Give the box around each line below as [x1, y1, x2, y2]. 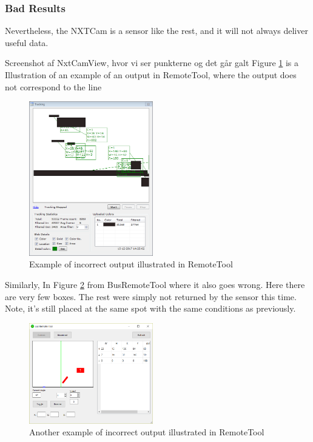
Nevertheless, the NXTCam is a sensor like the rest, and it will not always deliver [5, 24, 308, 37]
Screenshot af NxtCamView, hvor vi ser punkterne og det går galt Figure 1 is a [5, 56, 299, 69]
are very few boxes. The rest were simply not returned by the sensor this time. [5, 290, 297, 303]
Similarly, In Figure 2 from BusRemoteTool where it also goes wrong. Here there [5, 278, 305, 290]
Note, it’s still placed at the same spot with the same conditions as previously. [5, 302, 296, 315]
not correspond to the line [5, 80, 102, 93]
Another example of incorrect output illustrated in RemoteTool [29, 426, 264, 438]
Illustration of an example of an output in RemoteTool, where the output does [5, 69, 297, 81]
